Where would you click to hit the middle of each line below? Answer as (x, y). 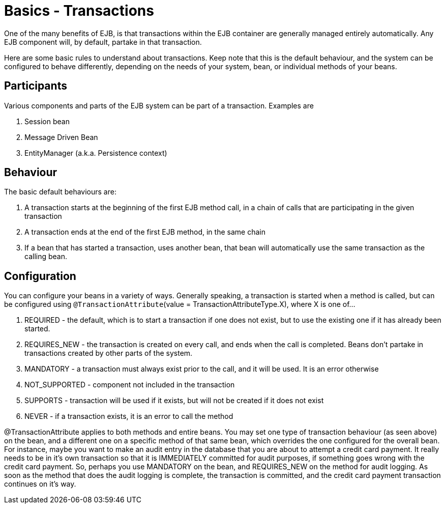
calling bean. (46, 257)
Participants (36, 86)
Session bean (47, 121)
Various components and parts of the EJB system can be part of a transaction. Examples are (159, 105)
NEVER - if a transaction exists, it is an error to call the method (129, 416)
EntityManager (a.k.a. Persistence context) (96, 153)
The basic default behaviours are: (60, 192)
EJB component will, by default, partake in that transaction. (103, 42)
